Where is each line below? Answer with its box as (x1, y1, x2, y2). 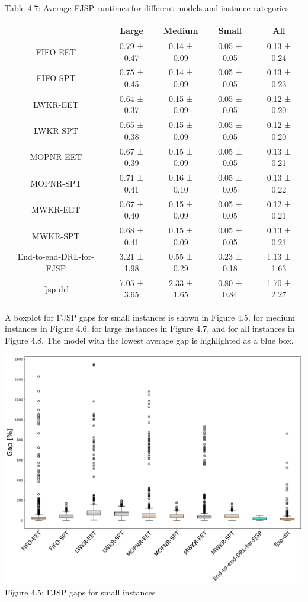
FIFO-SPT (36, 72, 76, 84)
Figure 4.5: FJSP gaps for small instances (5, 586, 156, 598)
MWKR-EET (31, 203, 81, 216)
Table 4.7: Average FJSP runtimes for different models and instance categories (5, 2, 289, 14)
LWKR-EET (33, 98, 79, 110)
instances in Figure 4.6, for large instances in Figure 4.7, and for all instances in (5, 322, 295, 335)
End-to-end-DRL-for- (17, 250, 94, 262)
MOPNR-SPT (30, 177, 82, 189)
